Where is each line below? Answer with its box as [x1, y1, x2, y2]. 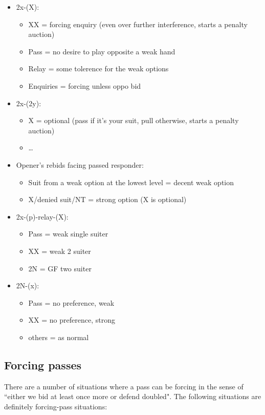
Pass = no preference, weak [28, 297, 115, 308]
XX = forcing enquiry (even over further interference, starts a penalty [28, 18, 248, 29]
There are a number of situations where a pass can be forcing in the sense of [4, 381, 244, 391]
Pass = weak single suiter [28, 228, 108, 239]
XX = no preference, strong [28, 314, 115, 325]
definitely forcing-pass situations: [4, 401, 107, 411]
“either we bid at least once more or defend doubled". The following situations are [4, 391, 261, 402]
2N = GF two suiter [28, 263, 92, 273]
